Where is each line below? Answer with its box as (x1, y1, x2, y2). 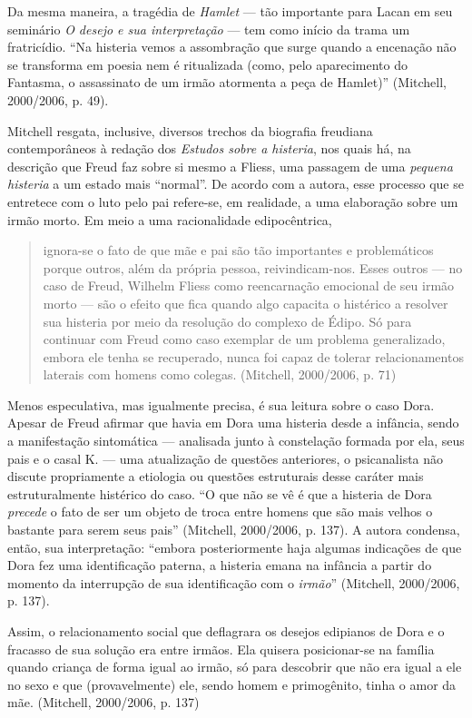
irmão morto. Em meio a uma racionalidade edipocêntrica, (7, 210, 332, 229)
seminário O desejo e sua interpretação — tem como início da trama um (7, 19, 410, 38)
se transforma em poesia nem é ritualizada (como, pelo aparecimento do (7, 54, 408, 74)
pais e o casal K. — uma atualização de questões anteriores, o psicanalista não (7, 448, 444, 467)
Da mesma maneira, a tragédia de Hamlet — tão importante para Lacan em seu (7, 2, 453, 20)
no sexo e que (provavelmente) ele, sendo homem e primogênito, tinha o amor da (7, 674, 457, 693)
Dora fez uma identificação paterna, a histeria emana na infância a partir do (7, 556, 432, 575)
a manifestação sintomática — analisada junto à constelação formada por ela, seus (7, 431, 465, 450)
